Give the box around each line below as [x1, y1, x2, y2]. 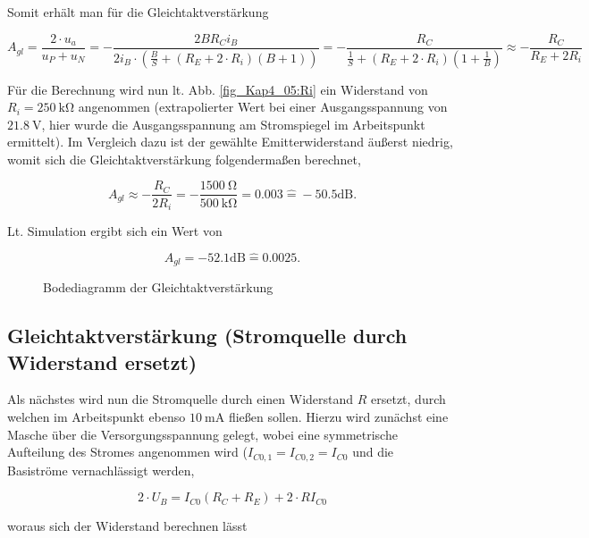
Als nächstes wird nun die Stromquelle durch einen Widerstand [7, 390, 354, 408]
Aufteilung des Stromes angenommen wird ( [7, 442, 248, 461]
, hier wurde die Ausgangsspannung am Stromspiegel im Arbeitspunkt [41, 114, 425, 133]
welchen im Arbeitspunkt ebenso [7, 408, 186, 426]
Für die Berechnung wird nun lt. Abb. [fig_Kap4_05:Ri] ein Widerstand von [7, 80, 428, 98]
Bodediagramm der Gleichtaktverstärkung [43, 278, 273, 297]
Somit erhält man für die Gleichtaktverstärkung [7, 3, 269, 21]
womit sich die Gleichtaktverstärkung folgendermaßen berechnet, [7, 149, 361, 168]
